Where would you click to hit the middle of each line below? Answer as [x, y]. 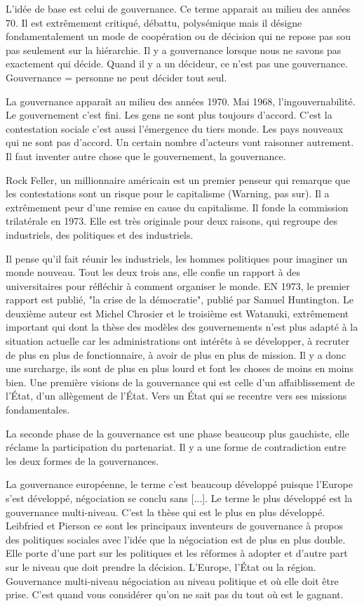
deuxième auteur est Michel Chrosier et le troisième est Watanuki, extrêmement [177, 313]
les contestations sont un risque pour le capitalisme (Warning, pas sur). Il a [168, 193]
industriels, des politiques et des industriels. [100, 234]
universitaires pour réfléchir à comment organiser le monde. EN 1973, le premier [178, 285]
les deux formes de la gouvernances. [82, 460]
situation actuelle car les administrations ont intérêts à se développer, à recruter [178, 341]
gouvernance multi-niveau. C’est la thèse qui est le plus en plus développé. [166, 512]
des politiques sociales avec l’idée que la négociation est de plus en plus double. [176, 539]
